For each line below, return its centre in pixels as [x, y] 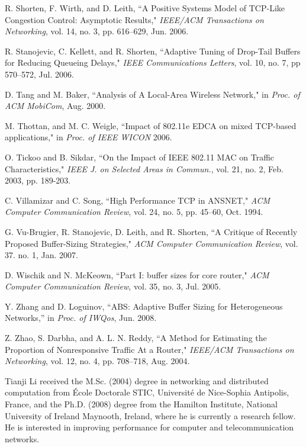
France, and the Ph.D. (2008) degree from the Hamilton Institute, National [141, 404]
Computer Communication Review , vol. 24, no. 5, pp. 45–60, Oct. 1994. [134, 212]
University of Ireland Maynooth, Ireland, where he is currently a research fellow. [150, 415]
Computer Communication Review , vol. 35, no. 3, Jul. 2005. [113, 286]
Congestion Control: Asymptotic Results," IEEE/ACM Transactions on [134, 19]
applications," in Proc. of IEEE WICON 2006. [88, 137]
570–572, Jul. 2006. [39, 74]
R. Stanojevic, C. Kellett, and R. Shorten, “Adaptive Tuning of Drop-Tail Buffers [153, 51]
